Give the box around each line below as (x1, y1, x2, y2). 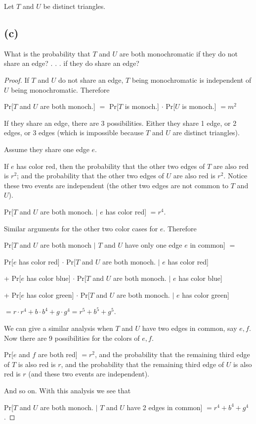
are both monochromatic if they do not (119, 48, 238, 58)
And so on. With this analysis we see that (4, 385, 131, 396)
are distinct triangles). (172, 127, 240, 138)
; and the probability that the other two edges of (17, 170, 164, 181)
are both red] (38, 349, 78, 360)
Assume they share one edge (4, 144, 89, 154)
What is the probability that (4, 48, 90, 58)
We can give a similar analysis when (4, 323, 113, 333)
